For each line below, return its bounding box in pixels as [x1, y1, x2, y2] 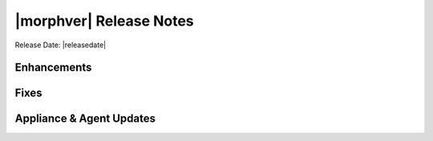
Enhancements [14, 61, 92, 75]
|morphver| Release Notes [14, 12, 194, 30]
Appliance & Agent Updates [14, 112, 156, 126]
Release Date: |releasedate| [14, 40, 107, 50]
